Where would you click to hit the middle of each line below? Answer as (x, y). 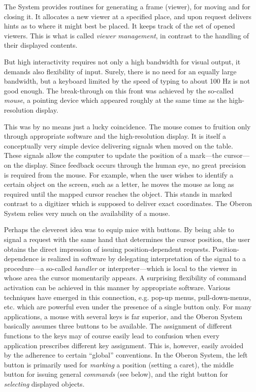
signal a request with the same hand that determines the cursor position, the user (127, 239)
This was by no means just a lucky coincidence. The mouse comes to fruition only (127, 126)
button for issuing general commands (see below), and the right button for (116, 374)
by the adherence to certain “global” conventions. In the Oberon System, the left (126, 355)
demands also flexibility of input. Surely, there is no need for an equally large (120, 71)
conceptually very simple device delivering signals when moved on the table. (119, 145)
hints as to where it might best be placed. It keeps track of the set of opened (120, 26)
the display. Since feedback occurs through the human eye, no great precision (130, 165)
